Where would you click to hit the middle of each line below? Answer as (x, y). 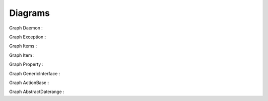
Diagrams (30, 13)
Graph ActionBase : (29, 83)
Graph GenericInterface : (35, 73)
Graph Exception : (28, 37)
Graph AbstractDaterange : (37, 92)
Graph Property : (26, 64)
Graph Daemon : (26, 28)
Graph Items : (23, 46)
